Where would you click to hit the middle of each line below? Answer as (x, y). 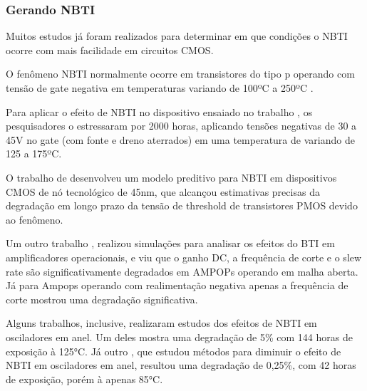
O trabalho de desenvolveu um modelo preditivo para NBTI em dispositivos (171, 177)
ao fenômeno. (35, 219)
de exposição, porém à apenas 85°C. (84, 379)
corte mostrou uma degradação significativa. (102, 299)
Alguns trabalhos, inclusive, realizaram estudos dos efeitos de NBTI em (161, 323)
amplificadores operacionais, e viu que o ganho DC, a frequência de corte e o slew (184, 257)
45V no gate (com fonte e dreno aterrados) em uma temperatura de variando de (180, 139)
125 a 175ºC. (34, 153)
